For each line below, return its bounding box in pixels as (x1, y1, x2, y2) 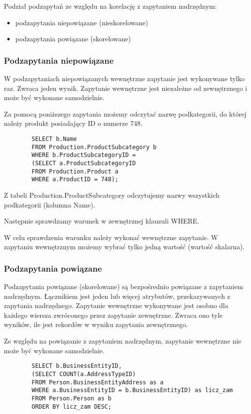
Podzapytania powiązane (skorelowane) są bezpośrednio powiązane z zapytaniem (4, 281, 243, 292)
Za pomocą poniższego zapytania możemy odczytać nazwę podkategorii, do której (4, 108, 247, 119)
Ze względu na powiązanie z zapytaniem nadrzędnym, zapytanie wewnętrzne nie (4, 336, 241, 346)
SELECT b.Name (31, 135, 77, 142)
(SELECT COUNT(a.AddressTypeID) (31, 370, 136, 378)
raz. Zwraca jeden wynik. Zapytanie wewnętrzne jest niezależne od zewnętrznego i (4, 83, 247, 93)
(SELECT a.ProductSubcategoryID (31, 159, 136, 167)
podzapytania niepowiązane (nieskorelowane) (15, 17, 148, 27)
